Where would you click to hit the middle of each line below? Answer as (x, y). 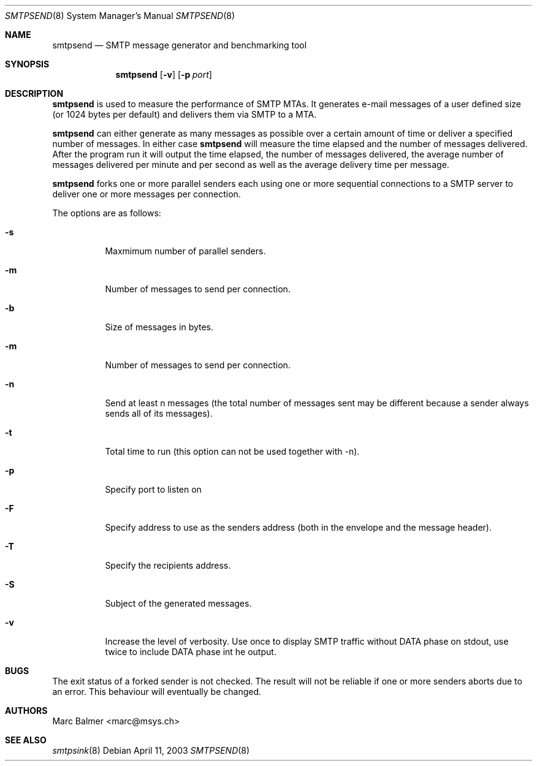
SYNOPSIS (27, 64)
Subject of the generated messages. (178, 603)
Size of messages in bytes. (159, 327)
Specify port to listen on (153, 489)
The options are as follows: (107, 213)
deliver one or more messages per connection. (147, 194)
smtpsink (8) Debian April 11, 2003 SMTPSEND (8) (151, 750)
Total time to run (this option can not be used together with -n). (232, 451)
